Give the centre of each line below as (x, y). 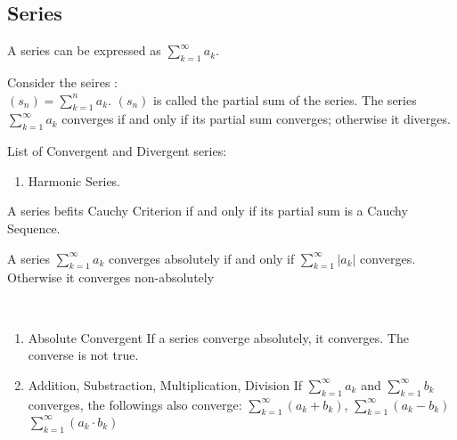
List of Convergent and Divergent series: (117, 151)
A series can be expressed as (84, 50)
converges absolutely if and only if (202, 258)
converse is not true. (83, 355)
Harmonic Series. (74, 180)
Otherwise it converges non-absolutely (111, 277)
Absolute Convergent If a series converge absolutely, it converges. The (218, 337)
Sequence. (34, 228)
